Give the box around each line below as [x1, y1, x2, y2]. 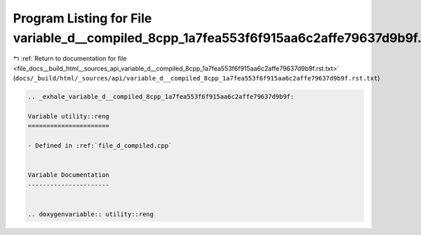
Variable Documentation [27, 171, 110, 179]
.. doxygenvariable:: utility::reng [27, 210, 154, 218]
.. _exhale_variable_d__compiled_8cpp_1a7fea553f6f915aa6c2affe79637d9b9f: [27, 93, 295, 101]
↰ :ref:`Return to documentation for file [13, 55, 127, 63]
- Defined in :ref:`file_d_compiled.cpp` [27, 142, 173, 150]
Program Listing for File [13, 10, 152, 26]
